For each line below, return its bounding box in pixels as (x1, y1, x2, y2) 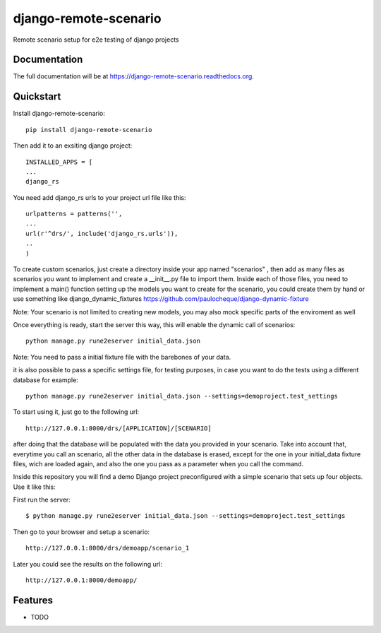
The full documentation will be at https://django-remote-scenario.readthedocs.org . (13, 72, 254, 81)
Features (13, 594, 53, 606)
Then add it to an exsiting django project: (13, 141, 133, 150)
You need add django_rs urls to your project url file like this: (13, 193, 186, 201)
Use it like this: (13, 483, 56, 491)
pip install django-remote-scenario (25, 126, 152, 134)
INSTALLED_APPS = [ (25, 158, 93, 166)
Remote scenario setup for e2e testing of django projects (13, 35, 179, 44)
